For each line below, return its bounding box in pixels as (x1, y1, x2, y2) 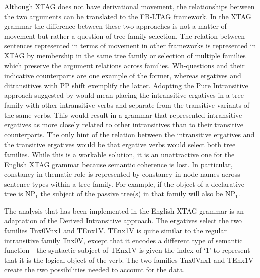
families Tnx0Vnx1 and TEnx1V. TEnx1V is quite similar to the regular (4, 225, 227, 236)
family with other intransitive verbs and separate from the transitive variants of (4, 99, 249, 110)
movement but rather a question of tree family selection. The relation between (4, 30, 245, 41)
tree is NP (4, 188, 36, 199)
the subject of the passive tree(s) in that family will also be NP (40, 188, 236, 199)
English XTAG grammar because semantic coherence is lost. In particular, (4, 159, 233, 169)
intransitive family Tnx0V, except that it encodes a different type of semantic (4, 235, 243, 245)
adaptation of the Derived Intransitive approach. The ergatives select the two (4, 215, 242, 226)
